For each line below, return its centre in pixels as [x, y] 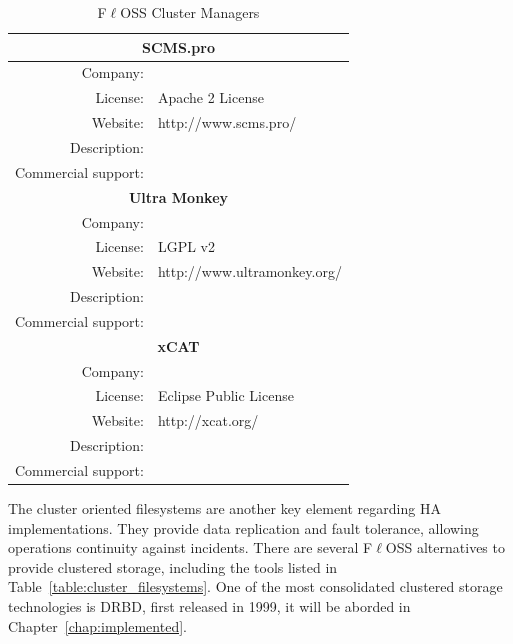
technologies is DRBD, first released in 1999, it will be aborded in [209, 606]
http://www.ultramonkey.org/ [249, 271]
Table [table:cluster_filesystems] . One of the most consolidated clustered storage [255, 586]
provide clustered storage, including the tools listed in [173, 566]
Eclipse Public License [225, 395]
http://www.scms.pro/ [227, 122]
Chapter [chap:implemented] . [97, 625]
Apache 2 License [210, 97]
